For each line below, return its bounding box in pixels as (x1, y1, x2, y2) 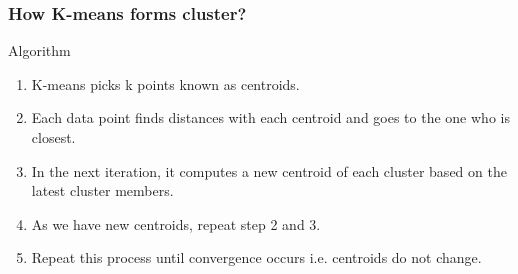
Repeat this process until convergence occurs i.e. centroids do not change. (31, 247, 482, 268)
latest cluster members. (31, 180, 174, 201)
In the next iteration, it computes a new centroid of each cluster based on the (31, 160, 507, 181)
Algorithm (8, 40, 71, 61)
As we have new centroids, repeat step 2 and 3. (31, 213, 321, 234)
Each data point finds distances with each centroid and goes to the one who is (31, 107, 510, 128)
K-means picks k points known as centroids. (31, 73, 300, 94)
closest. (31, 127, 76, 147)
